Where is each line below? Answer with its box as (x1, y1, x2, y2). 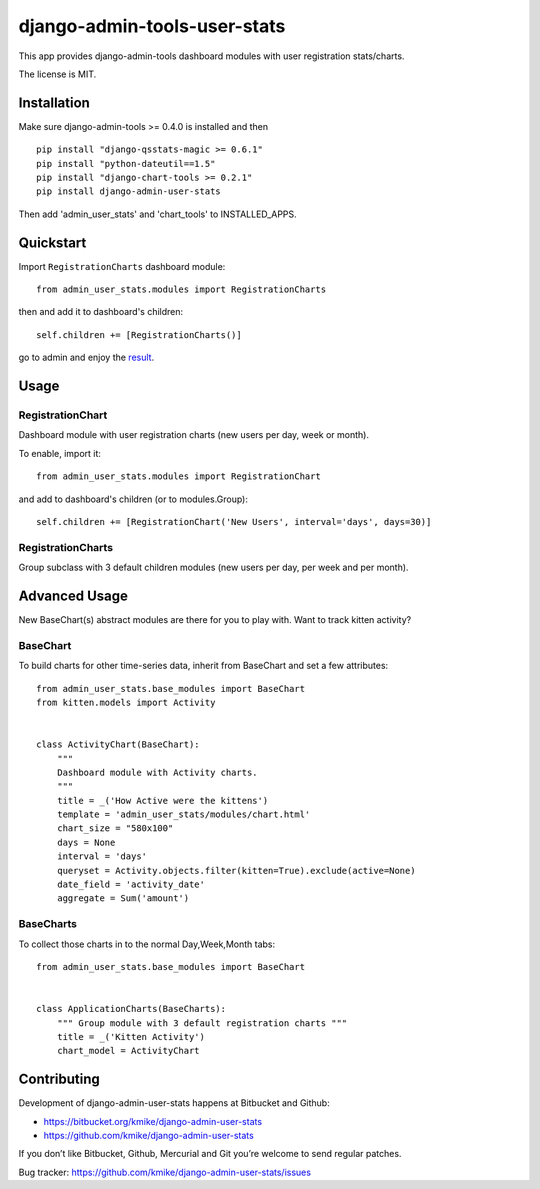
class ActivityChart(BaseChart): (36, 739, 200, 750)
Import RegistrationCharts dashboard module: (18, 260, 226, 272)
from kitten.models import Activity (36, 696, 216, 708)
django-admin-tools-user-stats (18, 15, 286, 37)
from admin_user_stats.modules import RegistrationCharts (36, 284, 327, 295)
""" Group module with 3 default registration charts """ (56, 1017, 348, 1029)
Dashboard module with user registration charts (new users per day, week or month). (18, 429, 370, 441)
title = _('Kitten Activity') (56, 1031, 205, 1042)
